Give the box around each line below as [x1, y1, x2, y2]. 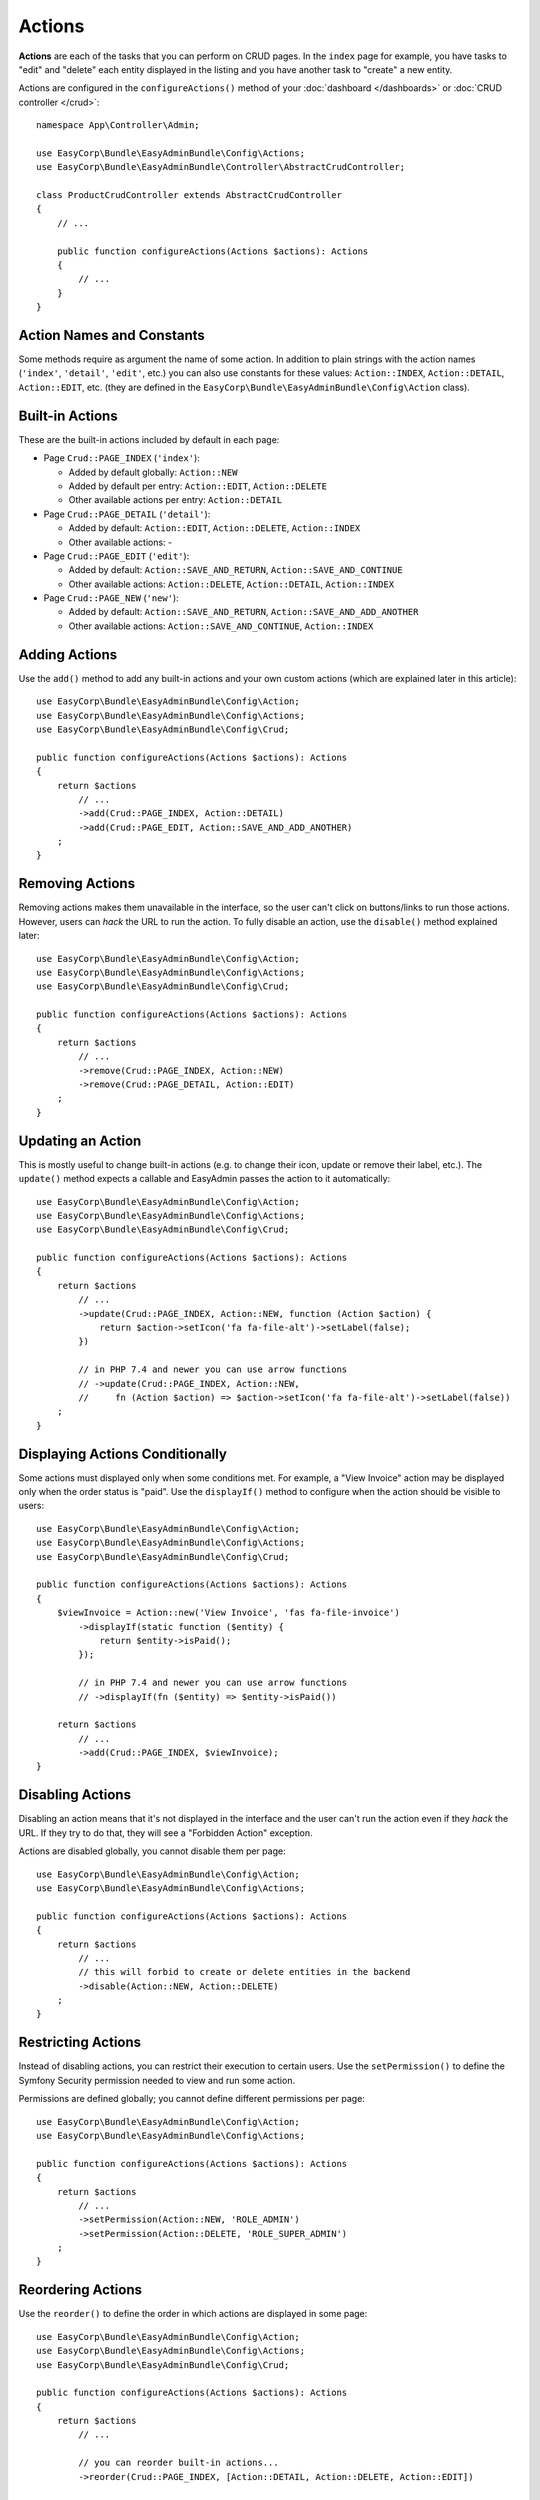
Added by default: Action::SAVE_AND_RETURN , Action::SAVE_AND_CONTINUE [68, 564, 404, 576]
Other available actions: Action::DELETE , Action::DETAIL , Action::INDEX [68, 578, 395, 590]
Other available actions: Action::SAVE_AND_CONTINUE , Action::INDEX [68, 620, 374, 632]
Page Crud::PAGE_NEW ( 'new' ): [43, 592, 179, 604]
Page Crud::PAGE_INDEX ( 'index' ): [43, 452, 200, 464]
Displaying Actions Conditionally [18, 1445, 227, 1462]
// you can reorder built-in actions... [78, 2457, 279, 2469]
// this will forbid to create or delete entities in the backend [78, 1966, 411, 1978]
